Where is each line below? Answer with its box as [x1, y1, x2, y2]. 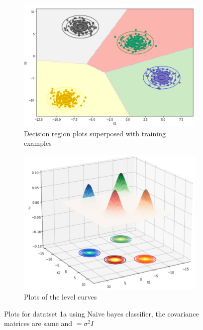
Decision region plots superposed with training [24, 128, 166, 138]
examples [24, 138, 52, 148]
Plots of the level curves [24, 292, 97, 302]
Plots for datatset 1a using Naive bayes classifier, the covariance [4, 308, 199, 319]
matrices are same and [4, 318, 73, 329]
